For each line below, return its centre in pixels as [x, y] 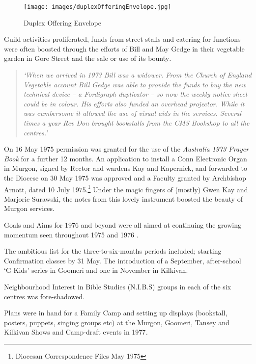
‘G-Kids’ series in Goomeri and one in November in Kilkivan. [96, 270]
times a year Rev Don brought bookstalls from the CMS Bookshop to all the [136, 123]
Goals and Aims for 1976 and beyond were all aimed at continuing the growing [123, 225]
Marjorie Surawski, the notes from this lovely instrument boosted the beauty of [123, 198]
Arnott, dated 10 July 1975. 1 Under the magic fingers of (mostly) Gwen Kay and [126, 188]
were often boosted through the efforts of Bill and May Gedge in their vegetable [124, 48]
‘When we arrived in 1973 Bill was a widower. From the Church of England [137, 75]
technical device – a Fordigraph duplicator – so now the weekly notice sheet [135, 94]
